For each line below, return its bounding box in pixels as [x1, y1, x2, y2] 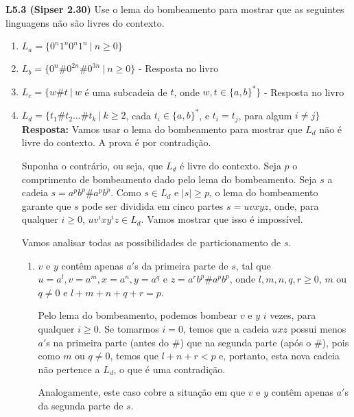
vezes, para [270, 308, 316, 322]
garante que [21, 198, 71, 213]
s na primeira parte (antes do [46, 335, 169, 349]
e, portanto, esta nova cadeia [219, 348, 340, 363]
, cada [126, 108, 152, 122]
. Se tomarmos [98, 321, 159, 335]
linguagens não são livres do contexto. [5, 15, 165, 29]
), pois [322, 335, 349, 349]
